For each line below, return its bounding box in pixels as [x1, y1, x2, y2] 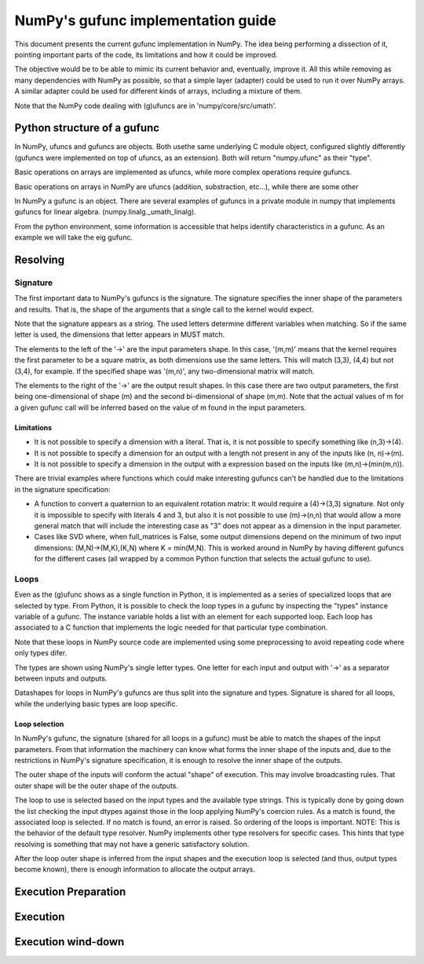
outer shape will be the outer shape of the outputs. [14, 781, 179, 791]
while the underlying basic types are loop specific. [14, 699, 178, 708]
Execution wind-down [14, 935, 125, 949]
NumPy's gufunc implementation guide [14, 12, 276, 29]
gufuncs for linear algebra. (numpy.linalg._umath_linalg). [14, 207, 196, 217]
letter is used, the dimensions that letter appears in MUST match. [14, 330, 225, 339]
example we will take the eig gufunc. [14, 232, 133, 243]
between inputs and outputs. [14, 674, 108, 683]
